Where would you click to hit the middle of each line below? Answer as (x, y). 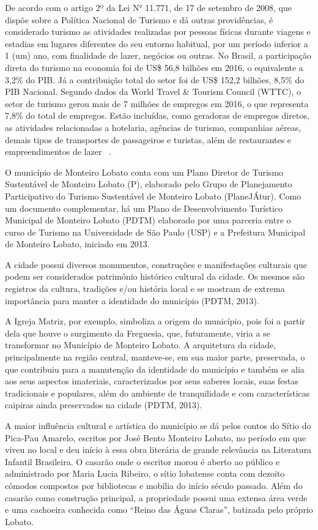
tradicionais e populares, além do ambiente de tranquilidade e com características (157, 393)
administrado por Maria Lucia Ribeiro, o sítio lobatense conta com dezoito (145, 473)
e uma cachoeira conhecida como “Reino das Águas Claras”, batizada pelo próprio (159, 509)
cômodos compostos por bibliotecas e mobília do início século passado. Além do (154, 485)
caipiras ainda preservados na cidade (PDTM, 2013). (104, 405)
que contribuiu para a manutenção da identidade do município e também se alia (155, 369)
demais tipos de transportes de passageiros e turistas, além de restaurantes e (148, 139)
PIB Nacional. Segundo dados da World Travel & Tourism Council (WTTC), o (153, 91)
